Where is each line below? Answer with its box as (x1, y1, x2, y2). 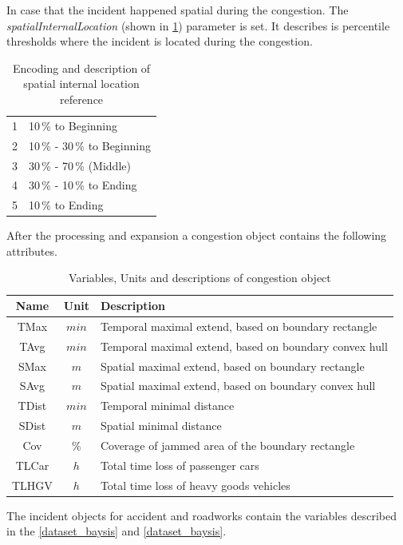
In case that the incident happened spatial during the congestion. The (6, 2, 349, 18)
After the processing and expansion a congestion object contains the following (6, 227, 387, 244)
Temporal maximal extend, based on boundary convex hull (100, 337, 388, 354)
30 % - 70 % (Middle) (29, 157, 131, 173)
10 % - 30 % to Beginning (29, 137, 152, 153)
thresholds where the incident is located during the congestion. (6, 33, 313, 50)
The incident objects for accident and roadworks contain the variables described (6, 507, 397, 523)
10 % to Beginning (29, 117, 118, 133)
